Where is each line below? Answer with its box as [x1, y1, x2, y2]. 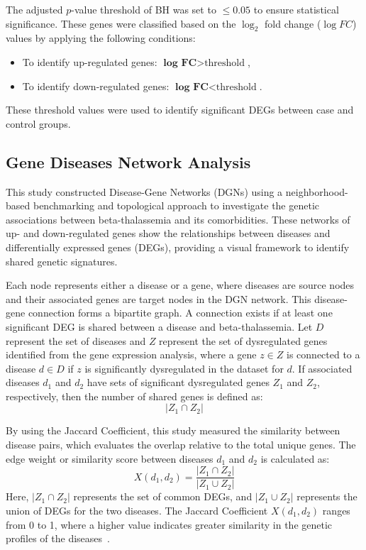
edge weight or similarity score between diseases [6, 451, 213, 466]
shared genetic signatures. [6, 253, 118, 268]
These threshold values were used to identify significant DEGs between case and [6, 102, 354, 117]
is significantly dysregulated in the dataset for [84, 361, 284, 375]
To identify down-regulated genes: [22, 78, 170, 93]
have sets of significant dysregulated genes [87, 375, 270, 390]
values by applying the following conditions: [6, 31, 196, 45]
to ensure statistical [253, 2, 339, 16]
